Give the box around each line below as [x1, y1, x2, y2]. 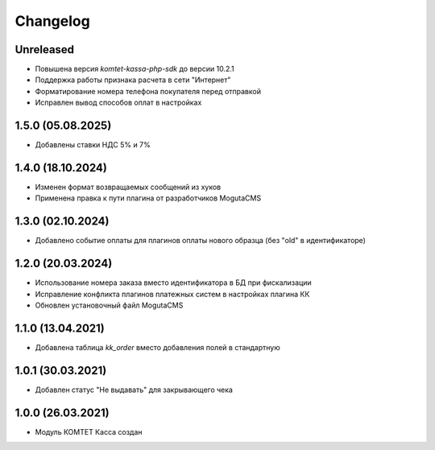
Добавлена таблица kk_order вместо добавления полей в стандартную [35, 342, 281, 352]
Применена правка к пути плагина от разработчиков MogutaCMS [35, 193, 262, 203]
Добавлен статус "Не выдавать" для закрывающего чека [35, 385, 234, 394]
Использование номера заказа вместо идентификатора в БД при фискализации [35, 278, 312, 287]
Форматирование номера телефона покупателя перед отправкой [35, 86, 262, 96]
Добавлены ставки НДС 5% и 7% [35, 140, 151, 150]
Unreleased [14, 43, 75, 56]
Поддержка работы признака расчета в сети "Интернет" [35, 75, 231, 85]
